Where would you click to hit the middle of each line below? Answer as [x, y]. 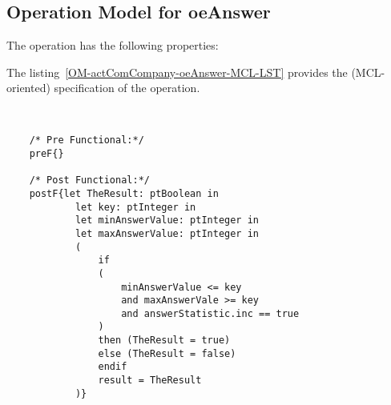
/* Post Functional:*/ [89, 180]
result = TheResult [150, 381]
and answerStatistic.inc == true [210, 313]
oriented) [28, 88]
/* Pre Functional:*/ [87, 140]
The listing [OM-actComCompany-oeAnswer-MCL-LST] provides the [177, 72]
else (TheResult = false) [167, 353]
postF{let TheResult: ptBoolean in [124, 193]
